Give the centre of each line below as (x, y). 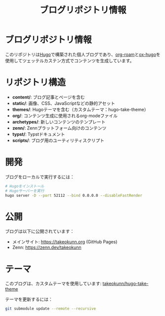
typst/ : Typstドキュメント (39, 134)
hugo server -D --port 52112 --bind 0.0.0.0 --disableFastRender (74, 195)
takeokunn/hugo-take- (126, 284)
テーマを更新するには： (29, 299)
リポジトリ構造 (36, 83)
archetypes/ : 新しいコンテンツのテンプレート (59, 122)
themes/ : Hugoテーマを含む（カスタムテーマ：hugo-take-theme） (80, 109)
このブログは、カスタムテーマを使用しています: (53, 284)
